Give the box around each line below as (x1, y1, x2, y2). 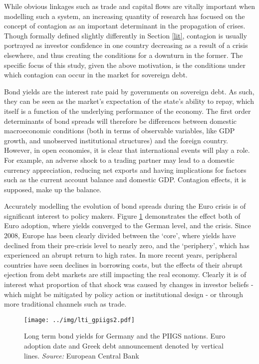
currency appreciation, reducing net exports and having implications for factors (4, 164, 247, 175)
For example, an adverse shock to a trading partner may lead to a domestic (4, 154, 235, 165)
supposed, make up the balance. (4, 184, 101, 194)
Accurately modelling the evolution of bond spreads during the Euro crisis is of (4, 201, 246, 211)
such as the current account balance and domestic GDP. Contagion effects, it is (4, 174, 247, 185)
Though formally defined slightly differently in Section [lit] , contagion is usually (4, 30, 247, 40)
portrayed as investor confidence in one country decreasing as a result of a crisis (4, 40, 248, 50)
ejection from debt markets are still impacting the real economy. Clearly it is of (4, 269, 247, 280)
